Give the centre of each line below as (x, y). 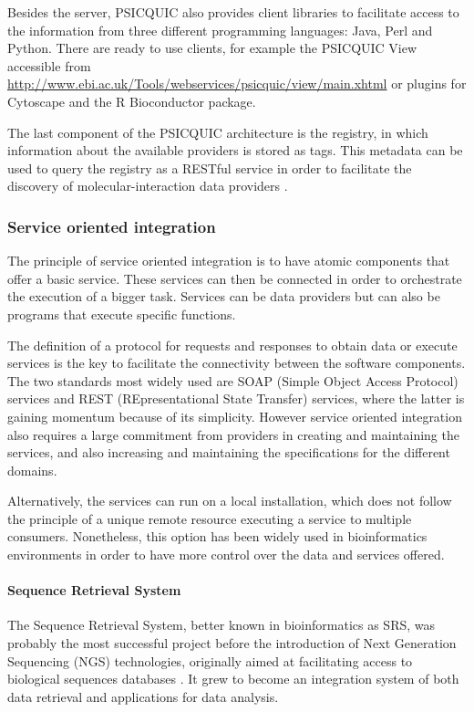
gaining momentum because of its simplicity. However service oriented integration (235, 416)
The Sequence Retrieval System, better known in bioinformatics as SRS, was (222, 625)
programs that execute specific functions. (122, 314)
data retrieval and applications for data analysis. (143, 696)
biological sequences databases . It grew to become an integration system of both (233, 679)
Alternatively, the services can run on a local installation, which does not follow (230, 501)
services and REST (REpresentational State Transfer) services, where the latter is (236, 398)
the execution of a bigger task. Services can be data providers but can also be (224, 296)
